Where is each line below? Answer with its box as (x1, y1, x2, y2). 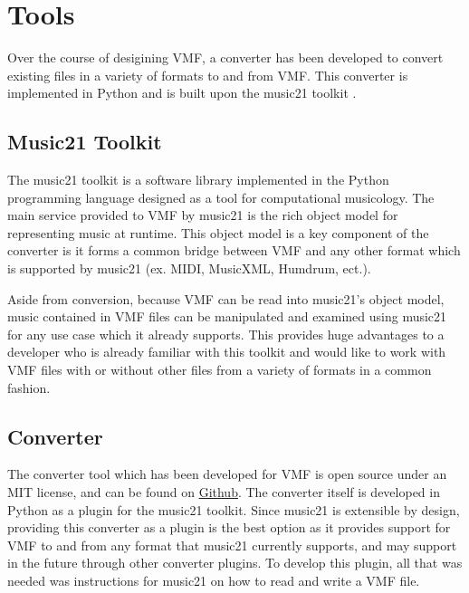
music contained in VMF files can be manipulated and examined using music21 (7, 307, 447, 326)
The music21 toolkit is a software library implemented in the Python (7, 170, 389, 189)
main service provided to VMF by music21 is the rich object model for (7, 206, 398, 225)
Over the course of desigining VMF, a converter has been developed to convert (7, 48, 444, 67)
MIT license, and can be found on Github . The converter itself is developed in (7, 483, 440, 502)
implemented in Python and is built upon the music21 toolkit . (7, 83, 357, 102)
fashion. (7, 378, 51, 397)
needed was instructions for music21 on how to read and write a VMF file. (7, 571, 420, 589)
